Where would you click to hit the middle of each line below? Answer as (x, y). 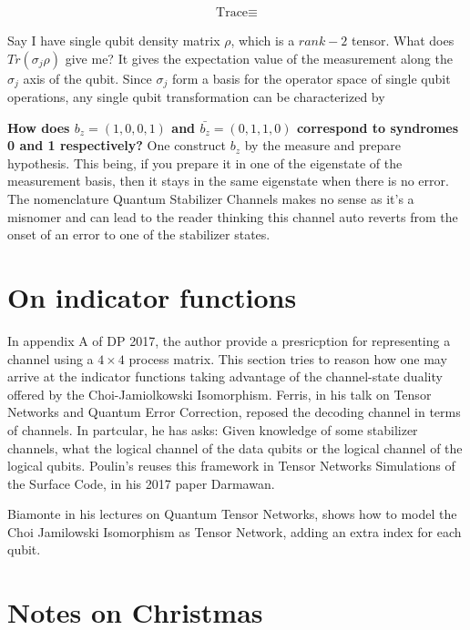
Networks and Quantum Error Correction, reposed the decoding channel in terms (234, 412)
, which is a (263, 41)
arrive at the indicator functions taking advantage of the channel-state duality (225, 376)
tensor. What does (403, 41)
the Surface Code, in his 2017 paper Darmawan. (141, 483)
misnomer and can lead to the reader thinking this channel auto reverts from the (233, 216)
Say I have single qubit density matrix (114, 41)
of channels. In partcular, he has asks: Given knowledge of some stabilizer (213, 429)
